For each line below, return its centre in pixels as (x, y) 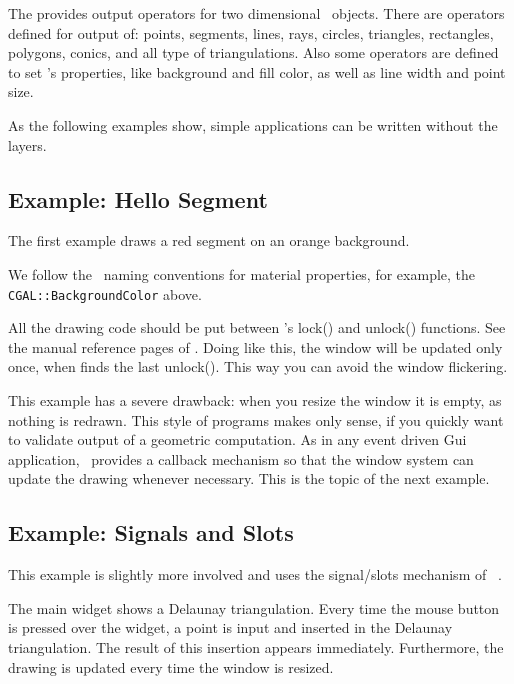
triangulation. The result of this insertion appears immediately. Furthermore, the (256, 646)
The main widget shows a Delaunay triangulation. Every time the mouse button (254, 607)
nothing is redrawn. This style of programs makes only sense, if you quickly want (256, 419)
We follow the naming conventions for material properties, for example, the (242, 273)
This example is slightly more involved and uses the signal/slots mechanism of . (255, 574)
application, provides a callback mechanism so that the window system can (241, 458)
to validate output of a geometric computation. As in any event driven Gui (237, 439)
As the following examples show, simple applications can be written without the (253, 124)
